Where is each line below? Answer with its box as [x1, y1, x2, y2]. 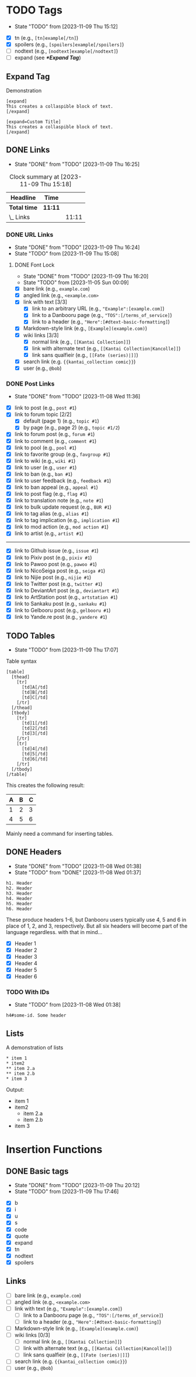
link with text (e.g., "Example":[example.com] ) [14, 1305, 123, 1312]
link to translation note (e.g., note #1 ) [14, 497, 104, 504]
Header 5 [14, 966, 37, 973]
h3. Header [6, 890, 33, 897]
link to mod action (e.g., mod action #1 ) [14, 523, 109, 530]
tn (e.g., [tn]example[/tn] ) [14, 34, 79, 41]
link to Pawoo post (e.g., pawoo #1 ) [14, 560, 97, 567]
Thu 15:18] [40, 180, 72, 188]
